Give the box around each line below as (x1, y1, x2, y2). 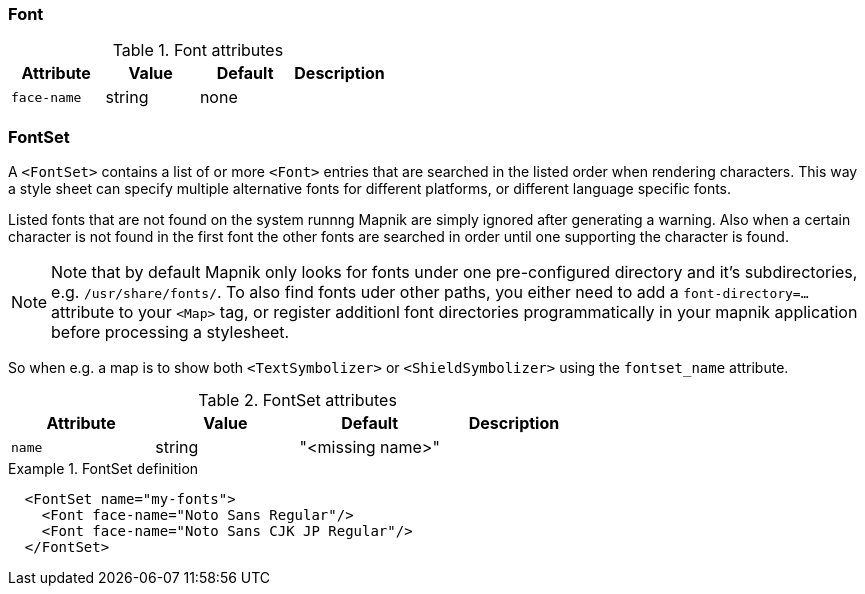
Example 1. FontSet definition (8, 460, 199, 478)
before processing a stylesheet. (51, 322, 290, 343)
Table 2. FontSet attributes (198, 390, 397, 411)
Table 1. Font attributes (112, 40, 284, 61)
